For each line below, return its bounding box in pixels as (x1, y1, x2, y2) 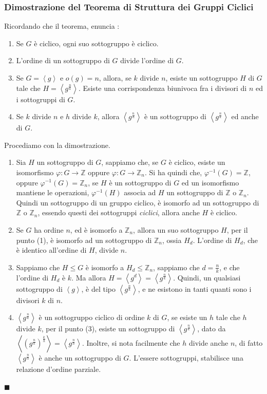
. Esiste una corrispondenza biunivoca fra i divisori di (78, 82, 247, 93)
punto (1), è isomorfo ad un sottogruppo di (16, 234, 152, 245)
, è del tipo (81, 283, 116, 294)
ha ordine (34, 224, 64, 235)
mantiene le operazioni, (16, 187, 89, 198)
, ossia (162, 234, 182, 245)
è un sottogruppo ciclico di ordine (39, 312, 145, 323)
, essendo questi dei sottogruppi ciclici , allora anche (37, 207, 200, 218)
